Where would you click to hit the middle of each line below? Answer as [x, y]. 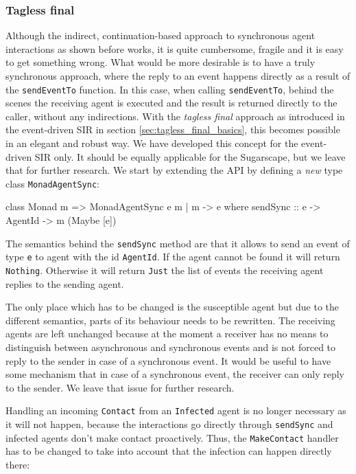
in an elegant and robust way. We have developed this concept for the [152, 143]
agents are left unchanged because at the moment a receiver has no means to [167, 334]
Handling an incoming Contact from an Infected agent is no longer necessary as [176, 410]
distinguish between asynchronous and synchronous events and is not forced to [171, 347]
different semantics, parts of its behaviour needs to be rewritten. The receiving [170, 320]
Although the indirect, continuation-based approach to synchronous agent [161, 35]
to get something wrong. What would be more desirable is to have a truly [161, 62]
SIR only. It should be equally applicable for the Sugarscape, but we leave [190, 156]
